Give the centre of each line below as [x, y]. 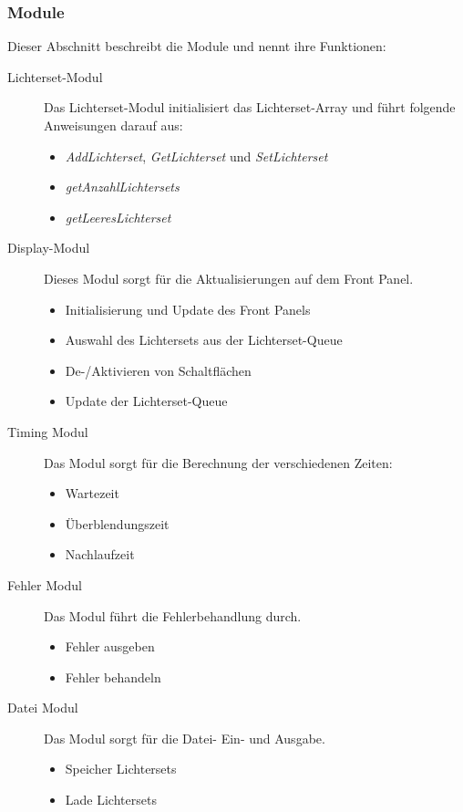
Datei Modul [43, 708]
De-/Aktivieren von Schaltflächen [158, 370]
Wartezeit [92, 493]
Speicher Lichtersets [121, 769]
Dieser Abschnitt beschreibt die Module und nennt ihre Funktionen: [197, 46]
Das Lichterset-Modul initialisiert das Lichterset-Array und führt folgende [250, 107]
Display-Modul [49, 248]
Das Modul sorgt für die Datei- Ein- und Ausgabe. [185, 738]
